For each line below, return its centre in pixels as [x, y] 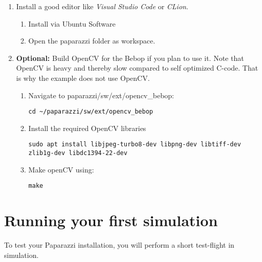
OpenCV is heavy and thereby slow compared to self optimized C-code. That [137, 68]
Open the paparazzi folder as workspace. [92, 41]
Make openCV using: [61, 169]
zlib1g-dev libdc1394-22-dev [78, 153]
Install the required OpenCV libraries [87, 128]
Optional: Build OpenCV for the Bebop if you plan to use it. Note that [130, 58]
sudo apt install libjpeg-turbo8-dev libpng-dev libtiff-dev [135, 145]
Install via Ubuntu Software [72, 23]
